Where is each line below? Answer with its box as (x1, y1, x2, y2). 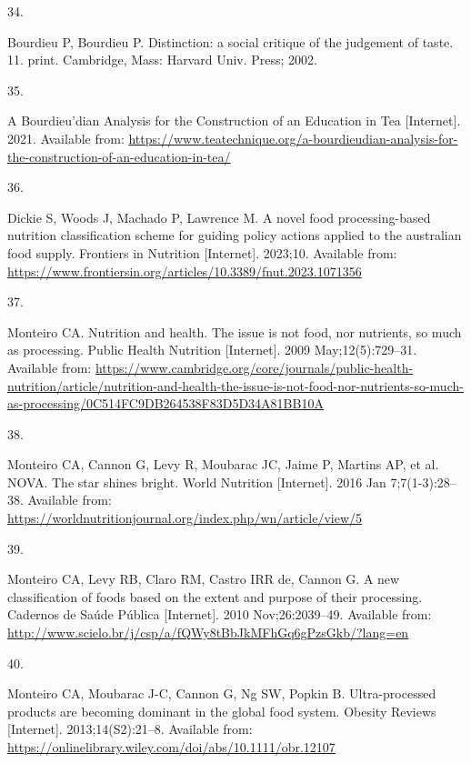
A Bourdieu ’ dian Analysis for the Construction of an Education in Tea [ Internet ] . (7, 111, 461, 130)
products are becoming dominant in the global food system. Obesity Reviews (7, 701, 436, 720)
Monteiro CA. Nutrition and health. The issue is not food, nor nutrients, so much (7, 322, 462, 341)
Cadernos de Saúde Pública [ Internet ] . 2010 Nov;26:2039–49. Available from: (7, 605, 432, 624)
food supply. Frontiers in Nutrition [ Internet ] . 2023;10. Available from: (7, 243, 397, 262)
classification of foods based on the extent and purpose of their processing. (7, 587, 423, 606)
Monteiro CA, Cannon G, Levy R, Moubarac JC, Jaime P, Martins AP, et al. (7, 455, 439, 474)
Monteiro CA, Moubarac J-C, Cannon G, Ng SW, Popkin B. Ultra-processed (7, 684, 436, 703)
